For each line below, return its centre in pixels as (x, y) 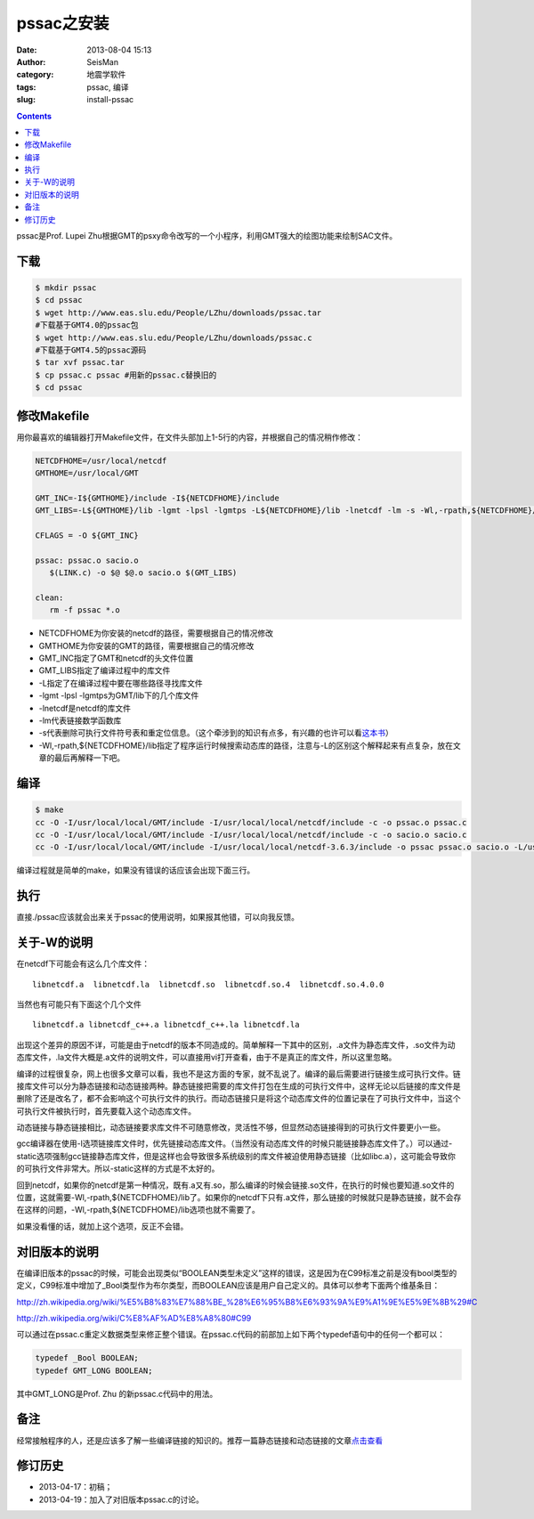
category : (35, 75)
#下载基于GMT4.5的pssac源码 (91, 350)
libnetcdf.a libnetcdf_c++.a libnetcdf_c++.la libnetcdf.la (166, 1025)
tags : (26, 87)
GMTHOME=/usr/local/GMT (87, 473)
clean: (49, 597)
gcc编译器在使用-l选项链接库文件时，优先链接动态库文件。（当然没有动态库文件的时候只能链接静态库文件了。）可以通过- (235, 1143)
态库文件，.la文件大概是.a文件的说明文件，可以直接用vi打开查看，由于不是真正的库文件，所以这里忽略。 (206, 1057)
